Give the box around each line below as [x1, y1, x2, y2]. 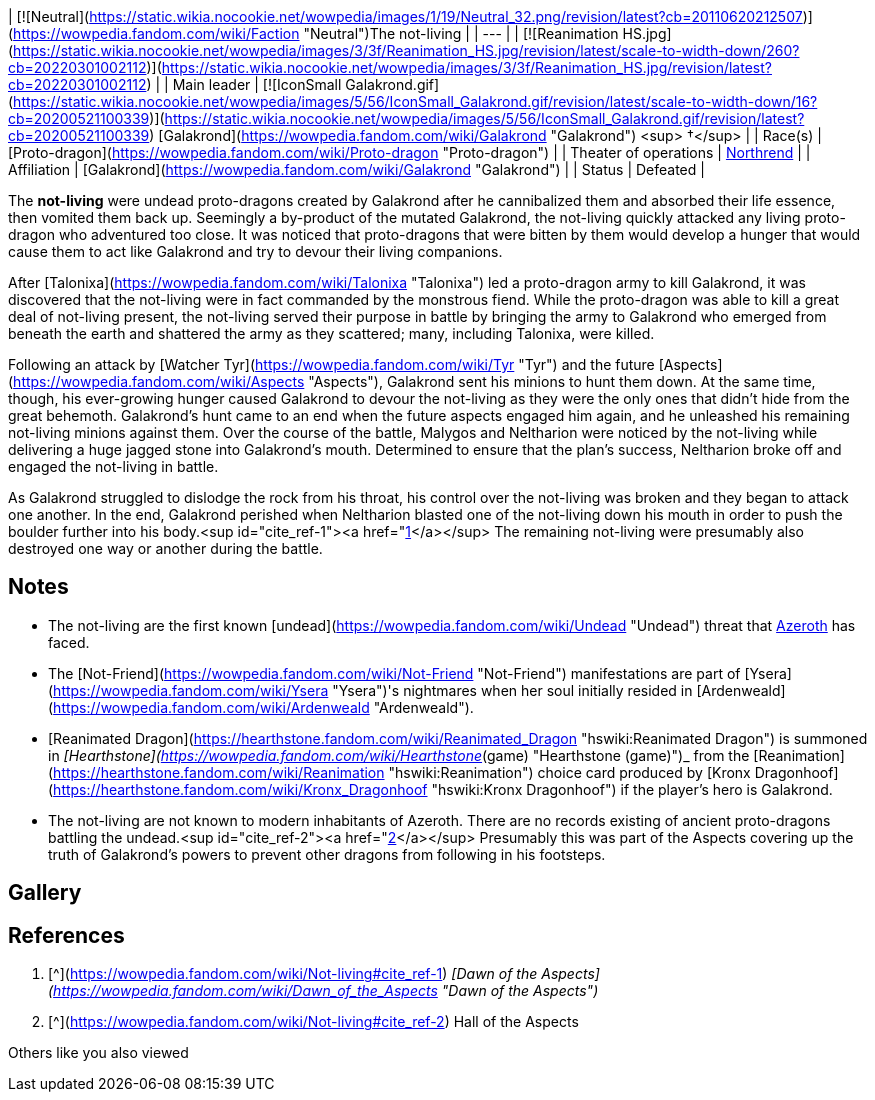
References [8, 922, 125, 948]
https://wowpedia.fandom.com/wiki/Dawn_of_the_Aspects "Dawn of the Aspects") [53, 982, 599, 1000]
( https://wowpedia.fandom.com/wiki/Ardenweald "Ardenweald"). [48, 698, 474, 716]
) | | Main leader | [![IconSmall [146, 76, 342, 93]
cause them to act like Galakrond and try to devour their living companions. [8, 243, 503, 260]
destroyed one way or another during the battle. [8, 540, 323, 557]
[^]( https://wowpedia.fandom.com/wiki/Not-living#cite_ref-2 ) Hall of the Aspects [48, 1013, 579, 1031]
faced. [48, 633, 90, 651]
